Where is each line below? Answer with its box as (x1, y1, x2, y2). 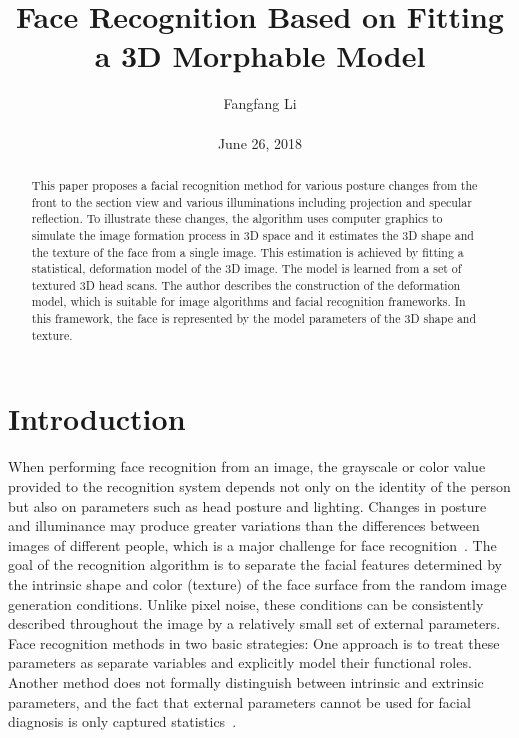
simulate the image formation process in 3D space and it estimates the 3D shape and (31, 226, 474, 243)
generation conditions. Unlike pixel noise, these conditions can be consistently (8, 593, 484, 614)
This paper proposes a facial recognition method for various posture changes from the (31, 176, 478, 193)
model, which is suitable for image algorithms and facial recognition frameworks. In (31, 293, 466, 310)
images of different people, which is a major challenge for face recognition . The (8, 534, 497, 555)
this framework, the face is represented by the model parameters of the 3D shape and (31, 310, 477, 327)
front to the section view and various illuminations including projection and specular (31, 193, 472, 210)
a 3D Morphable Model (94, 35, 426, 76)
